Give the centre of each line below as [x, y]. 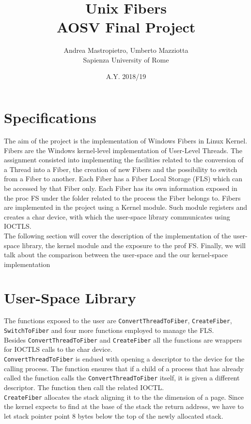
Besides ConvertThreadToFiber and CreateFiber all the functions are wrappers [123, 339]
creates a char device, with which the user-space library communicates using [117, 216]
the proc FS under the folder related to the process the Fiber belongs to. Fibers [122, 197]
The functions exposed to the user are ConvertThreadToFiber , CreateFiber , [118, 321]
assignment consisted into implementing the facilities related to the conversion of [124, 160]
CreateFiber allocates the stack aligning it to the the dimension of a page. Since [124, 397]
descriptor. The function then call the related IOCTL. [84, 387]
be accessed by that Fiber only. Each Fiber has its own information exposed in [121, 188]
